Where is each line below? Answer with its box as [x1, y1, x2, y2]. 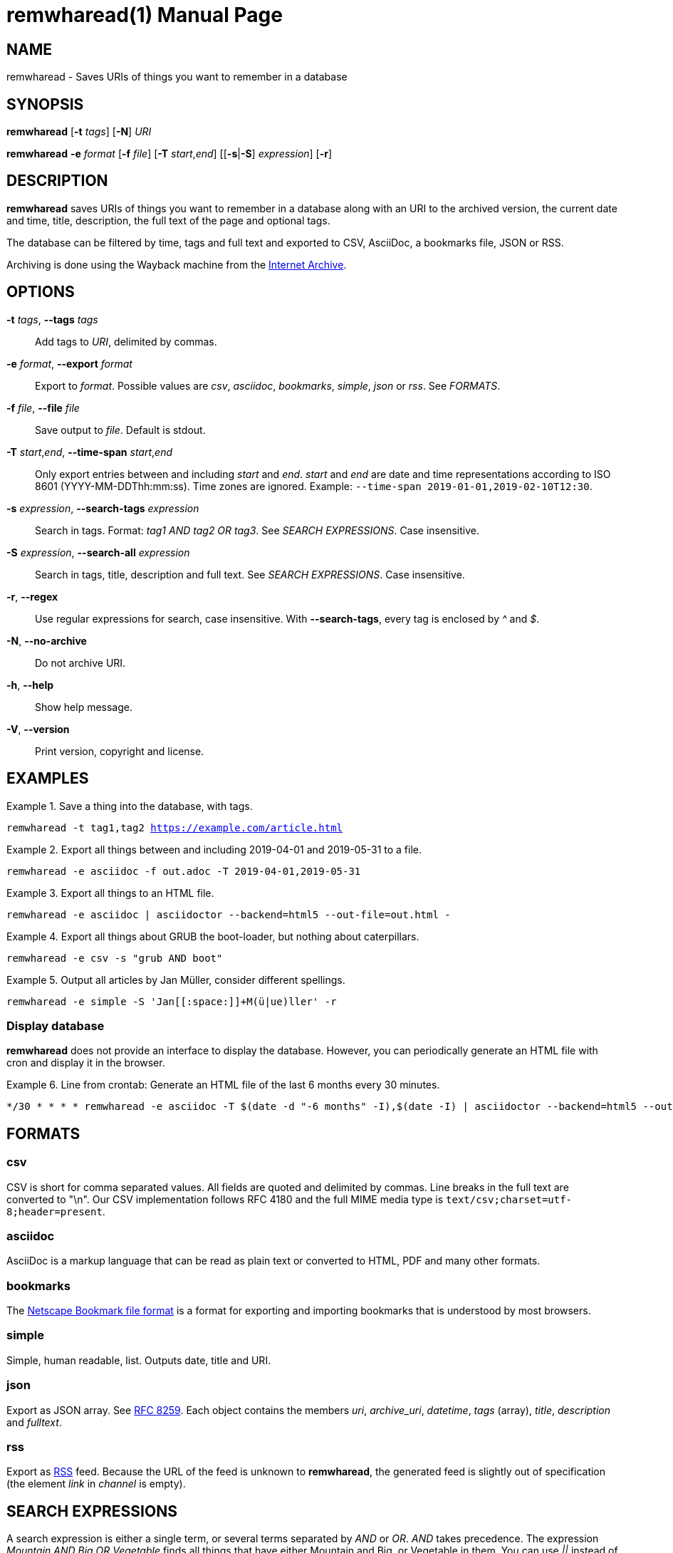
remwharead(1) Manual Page [6, 3, 283, 27]
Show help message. [35, 700, 132, 713]
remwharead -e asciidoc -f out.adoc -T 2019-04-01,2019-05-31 [6, 865, 361, 877]
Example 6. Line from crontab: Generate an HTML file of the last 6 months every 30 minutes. [6, 1079, 440, 1091]
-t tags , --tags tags [6, 313, 98, 326]
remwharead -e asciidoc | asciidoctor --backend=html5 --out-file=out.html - [6, 908, 451, 920]
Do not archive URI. [35, 656, 126, 669]
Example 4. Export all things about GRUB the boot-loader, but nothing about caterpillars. [6, 930, 419, 942]
